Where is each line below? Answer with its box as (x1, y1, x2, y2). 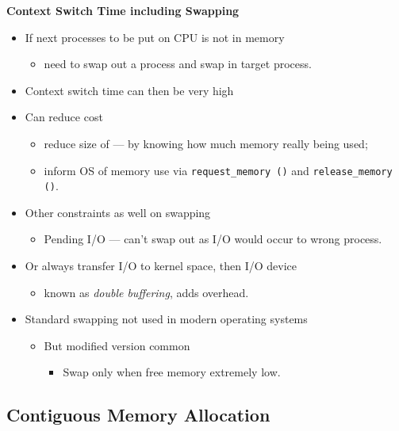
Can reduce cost (25, 109, 103, 125)
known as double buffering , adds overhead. (44, 284, 249, 300)
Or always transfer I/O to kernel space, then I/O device (25, 257, 297, 274)
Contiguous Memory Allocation (6, 402, 270, 427)
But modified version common (44, 337, 190, 353)
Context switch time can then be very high (25, 82, 234, 98)
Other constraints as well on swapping (25, 204, 211, 220)
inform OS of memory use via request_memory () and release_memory (44, 162, 393, 178)
